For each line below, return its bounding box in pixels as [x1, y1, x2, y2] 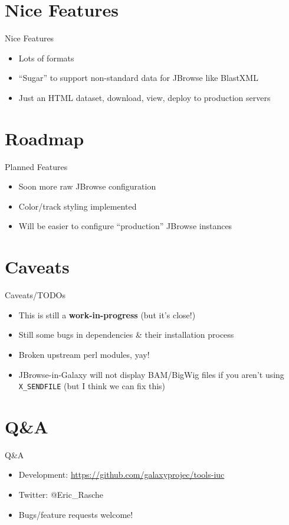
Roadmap [5, 126, 84, 150]
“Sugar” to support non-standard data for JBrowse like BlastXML [18, 71, 258, 84]
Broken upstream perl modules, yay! [18, 348, 150, 360]
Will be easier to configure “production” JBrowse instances [18, 220, 232, 232]
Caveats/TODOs [5, 289, 65, 301]
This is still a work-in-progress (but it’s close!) [18, 308, 196, 321]
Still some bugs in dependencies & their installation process [18, 328, 234, 341]
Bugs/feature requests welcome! [18, 508, 133, 520]
